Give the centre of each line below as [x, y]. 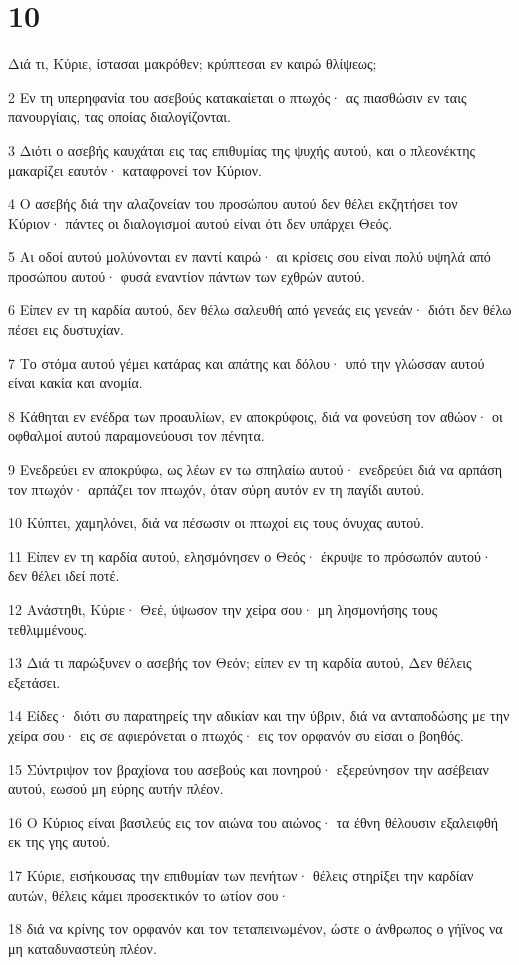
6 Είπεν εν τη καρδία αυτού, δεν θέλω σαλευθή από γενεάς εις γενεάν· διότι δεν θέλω [260, 309]
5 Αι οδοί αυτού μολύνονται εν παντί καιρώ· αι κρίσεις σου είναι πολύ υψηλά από [249, 256]
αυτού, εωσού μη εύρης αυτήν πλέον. [116, 788]
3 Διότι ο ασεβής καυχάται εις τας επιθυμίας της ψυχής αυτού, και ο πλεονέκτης [242, 149]
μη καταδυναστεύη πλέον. [82, 947]
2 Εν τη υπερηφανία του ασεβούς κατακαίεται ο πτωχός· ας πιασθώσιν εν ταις [237, 96]
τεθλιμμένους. [48, 628]
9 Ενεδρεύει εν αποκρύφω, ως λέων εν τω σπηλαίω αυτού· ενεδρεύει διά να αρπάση [255, 469]
